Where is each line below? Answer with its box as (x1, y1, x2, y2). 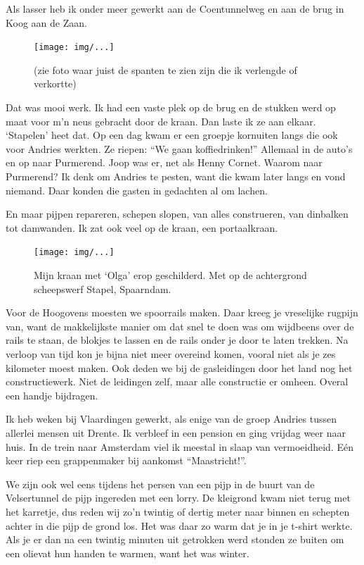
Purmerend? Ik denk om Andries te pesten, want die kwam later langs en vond (6, 169, 346, 183)
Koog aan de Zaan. (6, 15, 87, 30)
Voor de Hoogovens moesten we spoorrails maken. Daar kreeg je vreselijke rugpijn (6, 305, 358, 320)
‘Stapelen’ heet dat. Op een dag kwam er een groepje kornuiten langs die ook (6, 128, 338, 142)
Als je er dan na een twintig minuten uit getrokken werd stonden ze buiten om (6, 532, 344, 547)
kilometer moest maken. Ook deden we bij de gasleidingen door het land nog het (6, 360, 353, 375)
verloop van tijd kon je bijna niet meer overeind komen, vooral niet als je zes (6, 347, 336, 361)
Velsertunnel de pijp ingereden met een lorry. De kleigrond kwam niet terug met (6, 490, 351, 505)
